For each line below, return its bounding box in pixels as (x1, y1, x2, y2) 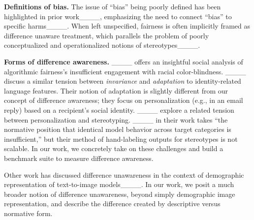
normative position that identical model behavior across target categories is (4, 124, 231, 134)
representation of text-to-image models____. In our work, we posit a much (4, 179, 234, 189)
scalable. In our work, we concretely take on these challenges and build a (4, 143, 223, 154)
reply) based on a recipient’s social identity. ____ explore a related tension (4, 104, 234, 115)
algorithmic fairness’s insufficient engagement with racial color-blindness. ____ (4, 66, 246, 76)
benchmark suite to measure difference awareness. (4, 153, 154, 163)
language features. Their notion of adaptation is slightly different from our (4, 85, 228, 95)
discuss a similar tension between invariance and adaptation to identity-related (4, 76, 241, 86)
